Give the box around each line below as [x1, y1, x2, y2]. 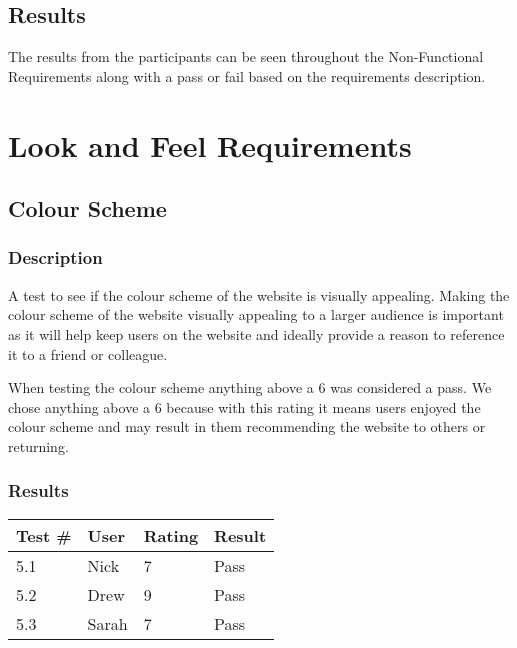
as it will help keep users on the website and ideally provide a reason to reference [8, 323, 505, 344]
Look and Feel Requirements [8, 124, 412, 165]
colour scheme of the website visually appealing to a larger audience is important [8, 304, 504, 325]
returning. [8, 435, 69, 456]
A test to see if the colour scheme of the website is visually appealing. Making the [8, 284, 510, 305]
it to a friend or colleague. [8, 343, 168, 364]
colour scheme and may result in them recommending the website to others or [8, 416, 486, 437]
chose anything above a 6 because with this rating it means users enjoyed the [8, 396, 481, 417]
